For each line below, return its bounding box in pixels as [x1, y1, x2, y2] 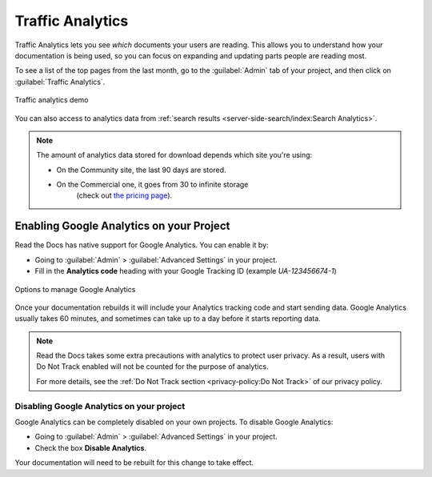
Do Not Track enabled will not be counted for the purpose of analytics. [36, 362, 269, 371]
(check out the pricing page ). [76, 190, 173, 200]
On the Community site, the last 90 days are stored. [56, 165, 227, 174]
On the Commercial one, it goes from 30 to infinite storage [56, 180, 249, 190]
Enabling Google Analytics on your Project [14, 219, 230, 233]
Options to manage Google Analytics [14, 284, 136, 294]
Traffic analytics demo [14, 95, 89, 105]
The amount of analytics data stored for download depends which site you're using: [36, 150, 313, 160]
